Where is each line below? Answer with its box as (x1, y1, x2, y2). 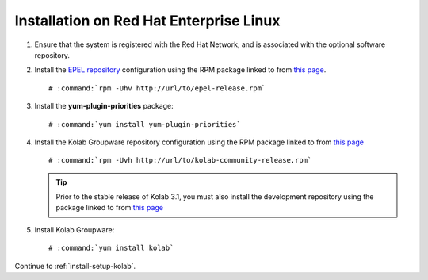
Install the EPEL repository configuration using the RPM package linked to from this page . (34, 65, 327, 75)
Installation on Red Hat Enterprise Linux (14, 12, 281, 29)
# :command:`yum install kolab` (48, 244, 174, 253)
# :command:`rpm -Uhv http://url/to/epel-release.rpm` (48, 83, 266, 93)
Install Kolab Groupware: (34, 224, 115, 234)
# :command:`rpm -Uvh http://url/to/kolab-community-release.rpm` (48, 155, 312, 165)
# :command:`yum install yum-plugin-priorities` (48, 120, 241, 128)
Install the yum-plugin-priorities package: (34, 102, 174, 111)
